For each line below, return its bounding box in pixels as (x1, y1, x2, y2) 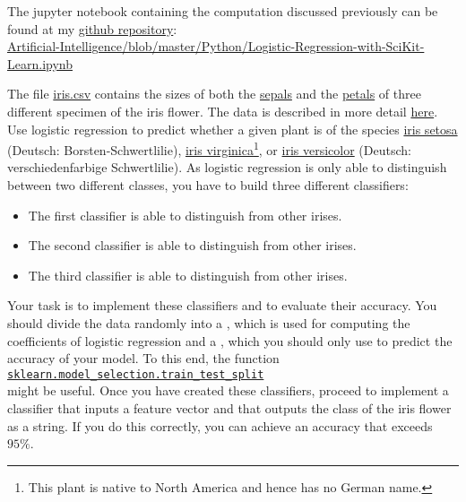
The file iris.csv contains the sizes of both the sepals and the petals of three (7, 84, 421, 103)
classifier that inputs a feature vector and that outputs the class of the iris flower (7, 399, 452, 417)
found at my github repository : (7, 19, 177, 38)
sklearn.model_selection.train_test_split (7, 368, 264, 381)
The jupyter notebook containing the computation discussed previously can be (7, 2, 438, 20)
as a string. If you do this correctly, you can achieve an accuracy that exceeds (7, 416, 433, 435)
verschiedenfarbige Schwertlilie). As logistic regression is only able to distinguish (7, 158, 447, 177)
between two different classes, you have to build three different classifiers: (7, 176, 409, 194)
